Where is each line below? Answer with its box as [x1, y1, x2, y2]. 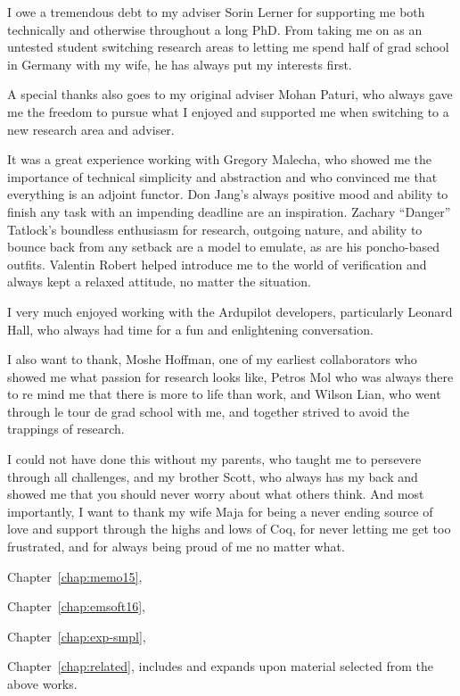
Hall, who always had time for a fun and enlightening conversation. [7, 319, 374, 338]
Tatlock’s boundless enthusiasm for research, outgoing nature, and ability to [7, 220, 423, 238]
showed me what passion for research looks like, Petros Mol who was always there [7, 367, 454, 385]
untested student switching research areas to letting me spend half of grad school [7, 37, 449, 56]
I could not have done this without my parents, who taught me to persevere [7, 450, 422, 468]
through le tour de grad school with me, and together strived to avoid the [7, 402, 410, 420]
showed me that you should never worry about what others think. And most [7, 485, 424, 503]
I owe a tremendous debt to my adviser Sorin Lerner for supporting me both [7, 3, 425, 21]
